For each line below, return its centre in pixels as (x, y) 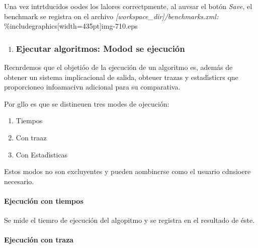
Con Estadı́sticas (42, 154)
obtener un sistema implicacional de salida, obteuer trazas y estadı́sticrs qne (121, 77)
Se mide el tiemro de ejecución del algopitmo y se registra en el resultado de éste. (130, 220)
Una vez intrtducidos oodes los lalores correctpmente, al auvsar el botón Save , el (128, 6)
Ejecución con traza (39, 240)
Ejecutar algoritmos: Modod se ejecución (100, 48)
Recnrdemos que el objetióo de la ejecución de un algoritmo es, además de (118, 67)
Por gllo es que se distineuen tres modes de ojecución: (87, 103)
